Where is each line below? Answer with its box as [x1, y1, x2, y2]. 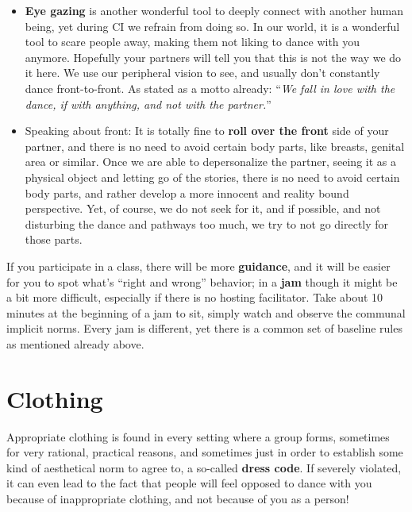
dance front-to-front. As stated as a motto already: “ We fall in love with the [25, 79, 395, 96]
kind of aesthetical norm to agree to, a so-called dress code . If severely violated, [6, 459, 402, 475]
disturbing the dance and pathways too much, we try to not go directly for [25, 215, 389, 232]
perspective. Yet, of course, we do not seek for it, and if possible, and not [25, 200, 381, 217]
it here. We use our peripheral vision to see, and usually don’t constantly [25, 64, 380, 81]
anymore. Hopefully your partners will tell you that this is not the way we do [25, 48, 402, 65]
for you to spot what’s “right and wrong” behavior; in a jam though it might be [6, 273, 398, 290]
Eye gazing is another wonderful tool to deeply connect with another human [25, 2, 404, 18]
